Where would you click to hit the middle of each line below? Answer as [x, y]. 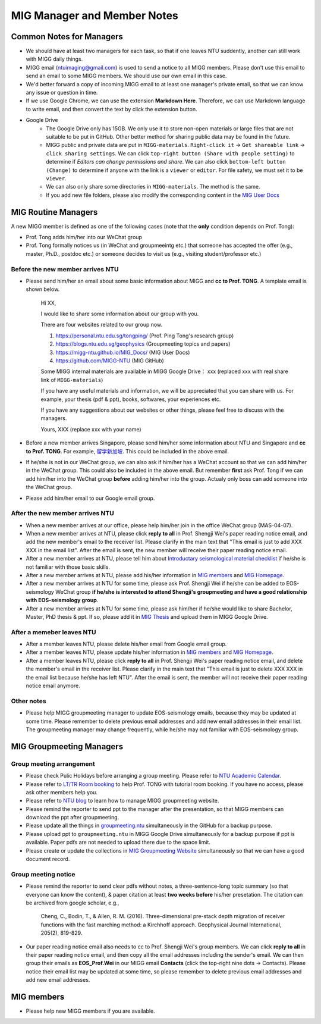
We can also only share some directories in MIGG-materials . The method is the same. [153, 187]
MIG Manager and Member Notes [95, 15]
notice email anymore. [53, 686]
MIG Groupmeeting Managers [67, 746]
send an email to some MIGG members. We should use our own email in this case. [126, 76]
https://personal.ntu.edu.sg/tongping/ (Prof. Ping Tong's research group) [145, 336]
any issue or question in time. [62, 93]
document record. [48, 859]
